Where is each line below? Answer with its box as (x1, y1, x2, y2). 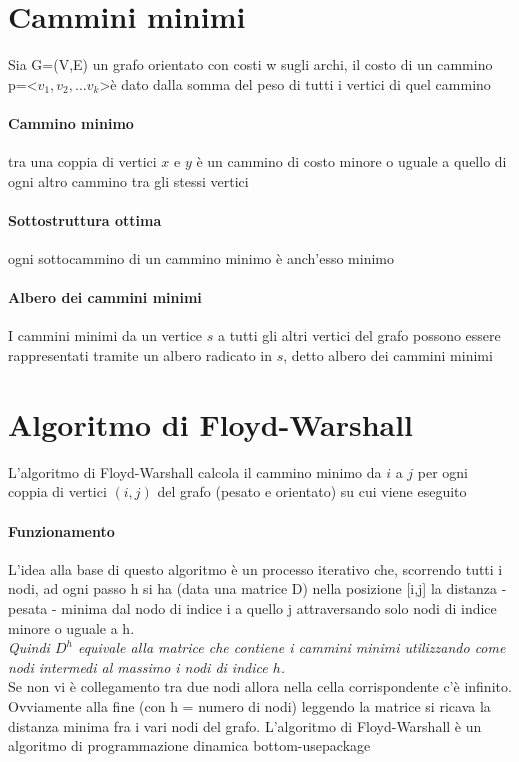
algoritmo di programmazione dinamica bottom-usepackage (8, 735, 371, 756)
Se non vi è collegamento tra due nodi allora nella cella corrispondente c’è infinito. (8, 676, 512, 697)
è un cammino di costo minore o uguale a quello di (196, 151, 507, 172)
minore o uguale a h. (8, 617, 135, 638)
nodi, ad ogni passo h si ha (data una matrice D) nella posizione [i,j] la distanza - (8, 578, 507, 599)
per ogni (417, 461, 469, 482)
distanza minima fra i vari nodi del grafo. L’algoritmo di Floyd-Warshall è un (8, 715, 482, 736)
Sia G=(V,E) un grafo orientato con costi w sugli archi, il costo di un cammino (8, 54, 493, 75)
